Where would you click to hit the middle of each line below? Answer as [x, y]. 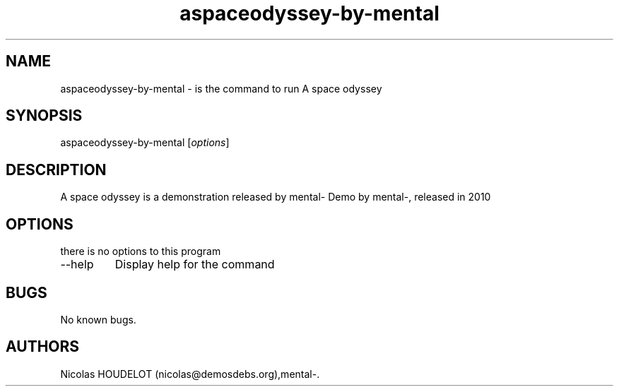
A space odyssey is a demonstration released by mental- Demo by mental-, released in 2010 [276, 197]
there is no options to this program [141, 251]
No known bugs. [98, 319]
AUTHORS [43, 347]
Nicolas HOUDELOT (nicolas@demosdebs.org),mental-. [190, 374]
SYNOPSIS [44, 116]
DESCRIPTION [56, 170]
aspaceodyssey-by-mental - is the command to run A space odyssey [221, 88]
